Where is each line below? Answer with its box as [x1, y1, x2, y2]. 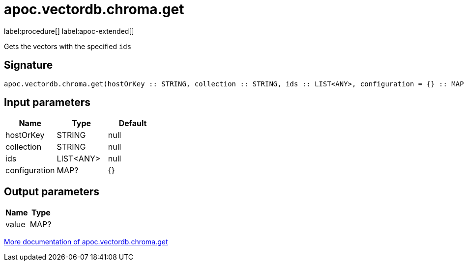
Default [118, 118, 147, 129]
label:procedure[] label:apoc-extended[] [4, 26, 134, 35]
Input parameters [4, 96, 91, 109]
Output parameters [4, 185, 99, 198]
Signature [4, 59, 53, 72]
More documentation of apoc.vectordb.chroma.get [4, 238, 168, 246]
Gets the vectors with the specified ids [4, 42, 132, 51]
